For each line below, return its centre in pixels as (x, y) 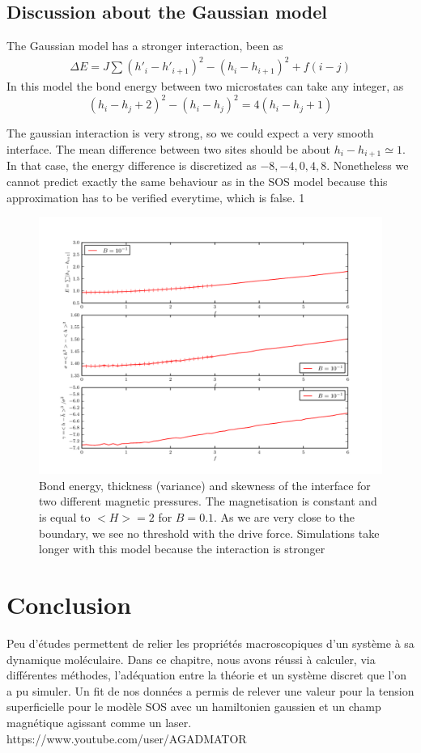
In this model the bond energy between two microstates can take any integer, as (205, 86)
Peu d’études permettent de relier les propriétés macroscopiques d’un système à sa (210, 643)
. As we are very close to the (285, 517)
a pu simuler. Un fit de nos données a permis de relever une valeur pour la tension (210, 690)
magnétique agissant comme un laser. (99, 722)
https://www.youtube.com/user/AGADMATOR (127, 738)
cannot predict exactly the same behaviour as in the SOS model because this (197, 182)
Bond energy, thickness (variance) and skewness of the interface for (205, 485)
